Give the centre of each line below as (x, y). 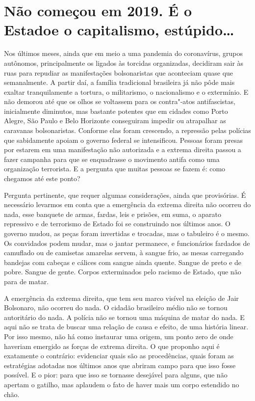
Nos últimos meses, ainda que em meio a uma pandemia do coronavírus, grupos (124, 53)
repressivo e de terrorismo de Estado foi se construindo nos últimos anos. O (117, 224)
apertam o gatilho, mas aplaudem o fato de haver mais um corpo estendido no (122, 384)
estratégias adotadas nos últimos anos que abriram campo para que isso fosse (120, 365)
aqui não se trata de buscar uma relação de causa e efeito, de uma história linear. (126, 327)
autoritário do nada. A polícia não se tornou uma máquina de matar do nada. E (124, 317)
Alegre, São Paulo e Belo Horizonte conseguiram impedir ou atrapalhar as (115, 120)
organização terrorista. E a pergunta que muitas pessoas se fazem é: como (115, 169)
